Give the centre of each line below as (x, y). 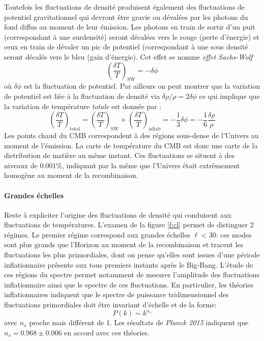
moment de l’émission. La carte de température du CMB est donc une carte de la (131, 145)
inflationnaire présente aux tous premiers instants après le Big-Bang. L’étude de (129, 264)
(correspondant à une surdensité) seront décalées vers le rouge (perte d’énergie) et (132, 36)
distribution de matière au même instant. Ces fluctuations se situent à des (120, 155)
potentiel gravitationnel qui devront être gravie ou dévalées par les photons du (126, 17)
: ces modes (234, 234)
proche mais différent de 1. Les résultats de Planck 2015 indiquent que (139, 322)
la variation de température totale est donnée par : (83, 106)
